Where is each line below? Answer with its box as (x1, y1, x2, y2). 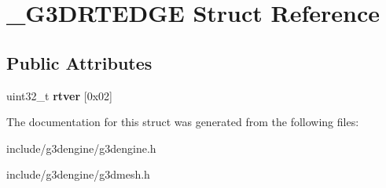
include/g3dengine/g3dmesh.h (6, 166, 150, 183)
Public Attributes (6, 50, 153, 74)
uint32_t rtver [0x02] (6, 87, 112, 103)
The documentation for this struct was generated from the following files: (6, 114, 359, 130)
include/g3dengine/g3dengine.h (6, 139, 156, 156)
